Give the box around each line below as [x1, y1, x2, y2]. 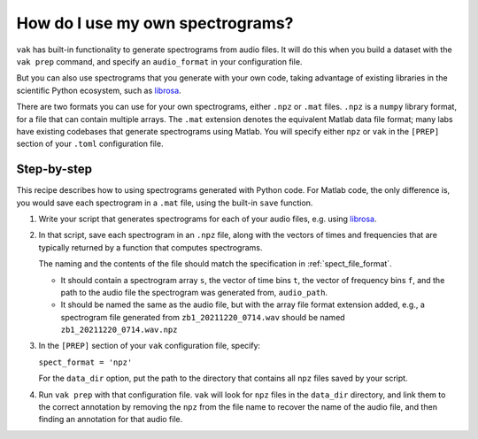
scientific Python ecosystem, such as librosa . [16, 85, 181, 96]
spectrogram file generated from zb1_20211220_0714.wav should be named [60, 312, 345, 322]
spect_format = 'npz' [38, 357, 133, 367]
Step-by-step [16, 162, 93, 177]
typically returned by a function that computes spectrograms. [38, 242, 263, 252]
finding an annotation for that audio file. [38, 414, 183, 425]
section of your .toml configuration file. [16, 138, 164, 150]
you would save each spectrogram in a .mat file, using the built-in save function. [16, 197, 313, 208]
